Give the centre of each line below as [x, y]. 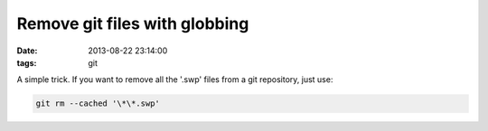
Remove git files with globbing [133, 23]
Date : [27, 51]
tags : [27, 62]
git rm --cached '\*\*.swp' [98, 103]
